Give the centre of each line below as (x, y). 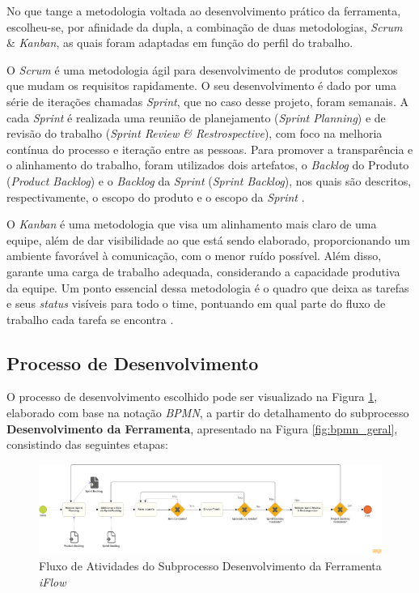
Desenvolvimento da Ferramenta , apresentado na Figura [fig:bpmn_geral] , (202, 428)
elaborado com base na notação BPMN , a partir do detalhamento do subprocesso (208, 413)
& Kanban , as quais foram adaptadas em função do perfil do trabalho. (180, 43)
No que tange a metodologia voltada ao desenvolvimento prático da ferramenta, (204, 11)
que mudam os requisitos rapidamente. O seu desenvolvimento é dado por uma (201, 85)
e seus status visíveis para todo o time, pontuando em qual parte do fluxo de (196, 303)
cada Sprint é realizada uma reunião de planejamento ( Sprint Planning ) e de (196, 117)
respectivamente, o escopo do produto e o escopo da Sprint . (156, 196)
